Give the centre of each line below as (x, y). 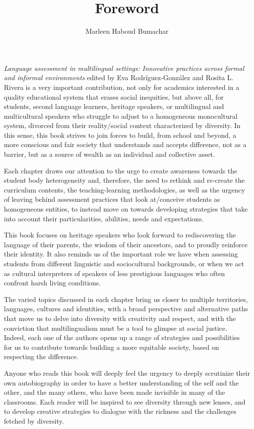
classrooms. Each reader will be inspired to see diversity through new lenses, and (125, 401)
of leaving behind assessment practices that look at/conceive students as (112, 199)
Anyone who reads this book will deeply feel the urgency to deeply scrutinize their (127, 373)
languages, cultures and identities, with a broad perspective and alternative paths (126, 309)
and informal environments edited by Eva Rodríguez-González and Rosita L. (119, 77)
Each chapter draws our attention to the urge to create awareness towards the (121, 170)
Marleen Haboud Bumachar (127, 31)
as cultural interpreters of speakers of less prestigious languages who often (115, 273)
